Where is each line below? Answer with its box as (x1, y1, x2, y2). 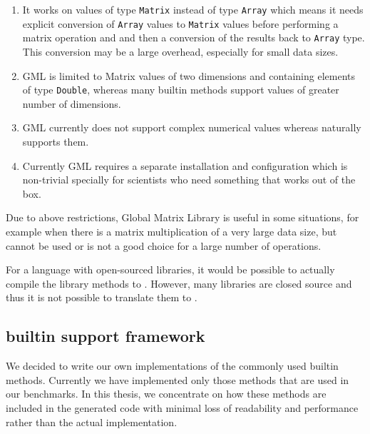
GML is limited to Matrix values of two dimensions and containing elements (22, 68, 355, 83)
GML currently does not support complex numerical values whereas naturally (22, 120, 361, 135)
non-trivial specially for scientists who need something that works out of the (22, 172, 356, 187)
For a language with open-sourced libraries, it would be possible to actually (6, 262, 335, 277)
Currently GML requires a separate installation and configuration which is (22, 158, 348, 173)
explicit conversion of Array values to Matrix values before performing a (22, 16, 339, 31)
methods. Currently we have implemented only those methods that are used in (6, 372, 349, 387)
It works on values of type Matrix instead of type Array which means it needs (22, 2, 364, 16)
